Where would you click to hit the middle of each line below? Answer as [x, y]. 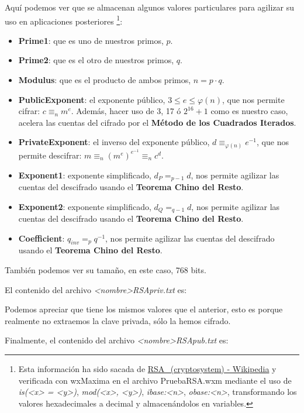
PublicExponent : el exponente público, [92, 99]
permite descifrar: [50, 155]
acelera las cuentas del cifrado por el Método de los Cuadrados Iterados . [157, 122]
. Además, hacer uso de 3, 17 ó [126, 111]
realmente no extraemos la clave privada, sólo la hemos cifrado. [118, 320]
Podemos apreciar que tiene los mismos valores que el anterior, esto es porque [144, 309]
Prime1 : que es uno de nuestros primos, [91, 40]
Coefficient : [42, 238]
